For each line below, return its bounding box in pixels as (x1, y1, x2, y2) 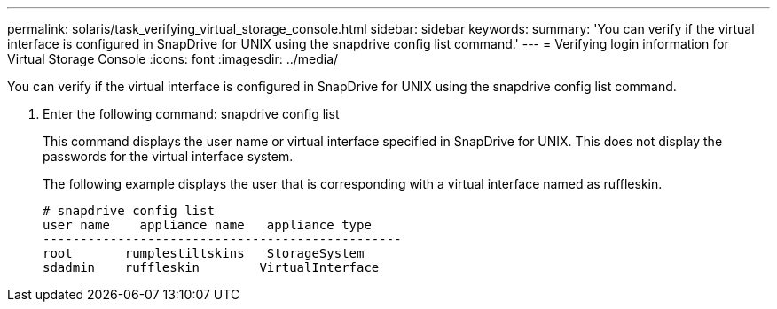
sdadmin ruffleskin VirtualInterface (43, 260, 380, 274)
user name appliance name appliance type (43, 218, 372, 232)
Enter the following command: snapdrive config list (43, 106, 340, 121)
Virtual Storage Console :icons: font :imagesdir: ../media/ (7, 51, 339, 66)
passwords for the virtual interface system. (43, 149, 294, 164)
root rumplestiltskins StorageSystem (43, 246, 365, 260)
